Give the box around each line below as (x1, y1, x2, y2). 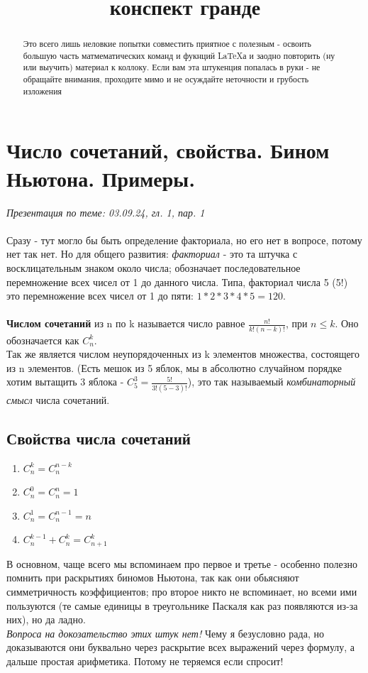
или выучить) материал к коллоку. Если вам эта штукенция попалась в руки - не (23, 61, 320, 73)
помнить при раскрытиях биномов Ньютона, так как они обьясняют (6, 570, 299, 585)
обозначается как (6, 332, 79, 347)
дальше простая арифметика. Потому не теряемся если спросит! (6, 653, 284, 668)
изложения (23, 84, 62, 97)
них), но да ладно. (6, 612, 86, 627)
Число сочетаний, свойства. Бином (6, 136, 330, 165)
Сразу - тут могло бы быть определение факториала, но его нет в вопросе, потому (6, 232, 362, 247)
